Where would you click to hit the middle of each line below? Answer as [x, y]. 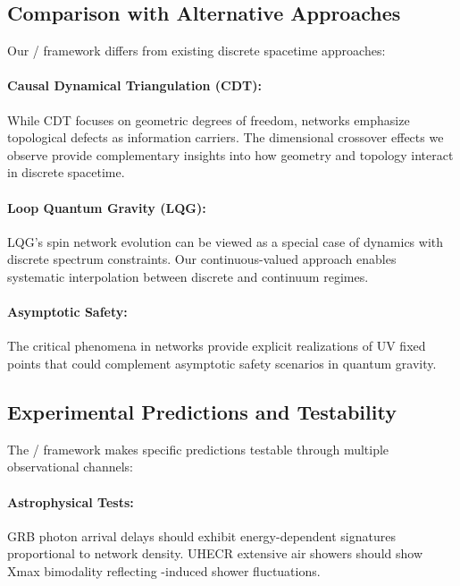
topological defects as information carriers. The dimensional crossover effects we [226, 137]
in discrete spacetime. [66, 172]
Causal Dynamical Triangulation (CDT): [134, 85]
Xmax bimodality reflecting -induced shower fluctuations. [164, 570]
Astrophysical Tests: [71, 501]
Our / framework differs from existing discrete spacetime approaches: [197, 51]
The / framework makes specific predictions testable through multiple [198, 449]
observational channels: [70, 467]
